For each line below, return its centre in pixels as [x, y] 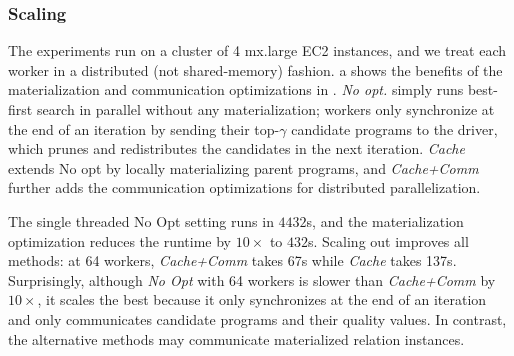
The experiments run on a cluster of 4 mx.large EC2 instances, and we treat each [257, 50]
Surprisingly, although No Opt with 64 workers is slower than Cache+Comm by [252, 279]
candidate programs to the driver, [394, 128]
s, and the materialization [385, 220]
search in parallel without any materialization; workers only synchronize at [265, 109]
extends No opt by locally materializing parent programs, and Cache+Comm [243, 167]
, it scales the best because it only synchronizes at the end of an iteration [262, 299]
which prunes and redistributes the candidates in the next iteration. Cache [236, 148]
